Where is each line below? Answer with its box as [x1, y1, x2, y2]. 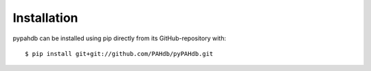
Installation [12, 10, 78, 25]
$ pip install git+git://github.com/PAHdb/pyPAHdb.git [25, 50, 214, 57]
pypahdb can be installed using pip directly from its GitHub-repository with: [12, 34, 227, 42]
